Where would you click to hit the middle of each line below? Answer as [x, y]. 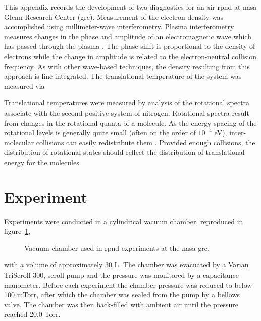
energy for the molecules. [43, 162]
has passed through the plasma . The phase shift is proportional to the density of [130, 46]
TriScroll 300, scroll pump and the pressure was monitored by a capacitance [121, 275]
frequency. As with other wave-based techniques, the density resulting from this [127, 66]
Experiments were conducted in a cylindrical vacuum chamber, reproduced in [124, 221]
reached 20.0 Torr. [32, 314]
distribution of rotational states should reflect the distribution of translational [124, 152]
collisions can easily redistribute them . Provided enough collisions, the [146, 142]
